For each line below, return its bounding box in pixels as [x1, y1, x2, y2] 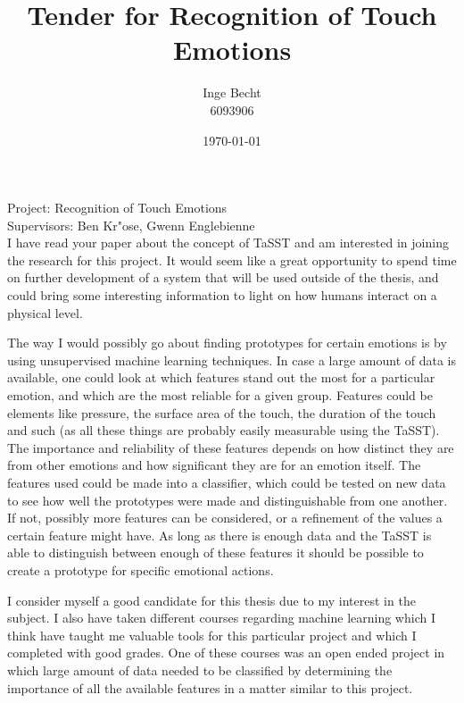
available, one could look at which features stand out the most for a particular [7, 368, 435, 387]
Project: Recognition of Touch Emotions [7, 198, 228, 217]
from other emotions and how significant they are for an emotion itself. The [7, 456, 421, 474]
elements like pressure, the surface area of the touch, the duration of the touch [7, 403, 436, 422]
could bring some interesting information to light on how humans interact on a [7, 286, 437, 305]
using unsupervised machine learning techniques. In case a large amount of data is [7, 350, 457, 369]
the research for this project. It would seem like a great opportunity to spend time [7, 250, 457, 269]
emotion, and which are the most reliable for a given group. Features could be [7, 386, 433, 405]
